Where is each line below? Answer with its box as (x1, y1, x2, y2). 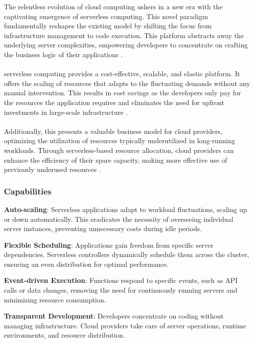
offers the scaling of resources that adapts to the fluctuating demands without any (4, 78, 251, 88)
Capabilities (4, 185, 52, 197)
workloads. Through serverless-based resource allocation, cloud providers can (4, 145, 234, 155)
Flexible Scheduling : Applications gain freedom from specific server (4, 239, 214, 250)
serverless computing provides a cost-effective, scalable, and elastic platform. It (4, 68, 240, 79)
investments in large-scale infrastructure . (4, 107, 128, 117)
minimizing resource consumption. (4, 294, 106, 304)
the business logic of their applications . (4, 49, 123, 59)
